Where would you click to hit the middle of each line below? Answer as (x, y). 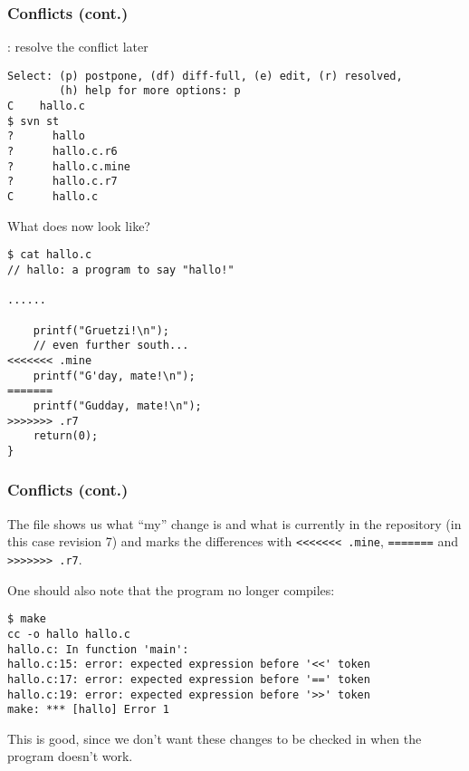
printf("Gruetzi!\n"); (101, 330)
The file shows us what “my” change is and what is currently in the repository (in (234, 523)
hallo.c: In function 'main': (98, 649)
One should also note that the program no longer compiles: (171, 589)
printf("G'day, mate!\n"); (114, 376)
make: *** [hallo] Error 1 (88, 710)
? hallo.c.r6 (62, 152)
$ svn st (33, 121)
